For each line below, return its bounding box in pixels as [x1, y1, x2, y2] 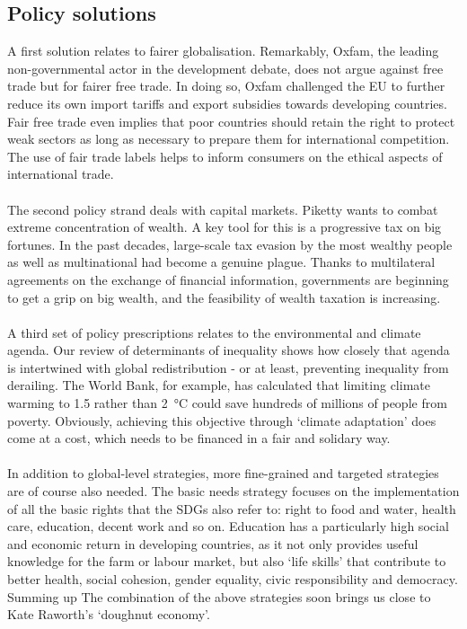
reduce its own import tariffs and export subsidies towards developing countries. [7, 93, 447, 112]
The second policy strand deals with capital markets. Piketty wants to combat [7, 199, 438, 218]
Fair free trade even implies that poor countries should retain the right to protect [7, 111, 455, 130]
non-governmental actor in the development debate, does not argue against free [7, 58, 444, 77]
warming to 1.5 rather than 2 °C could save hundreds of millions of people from [7, 394, 447, 412]
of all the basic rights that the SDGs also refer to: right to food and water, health [7, 499, 456, 518]
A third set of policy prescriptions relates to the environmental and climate [7, 323, 421, 341]
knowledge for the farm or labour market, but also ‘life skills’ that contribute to [7, 552, 446, 571]
